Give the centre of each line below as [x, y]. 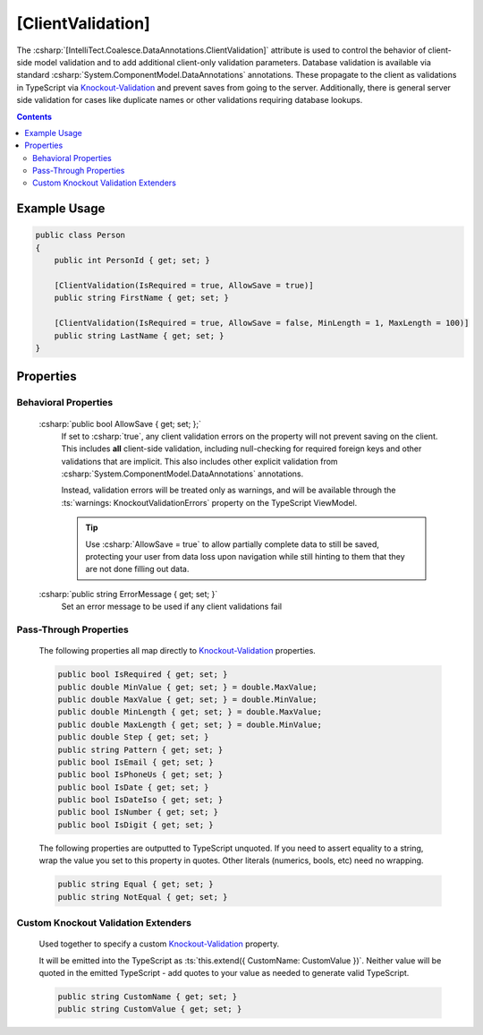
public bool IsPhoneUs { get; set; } [140, 775]
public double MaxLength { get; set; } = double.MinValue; [190, 724]
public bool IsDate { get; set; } [133, 787]
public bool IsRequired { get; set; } [143, 675]
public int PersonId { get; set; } [132, 261]
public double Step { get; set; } [133, 737]
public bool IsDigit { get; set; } [136, 825]
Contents [34, 116]
